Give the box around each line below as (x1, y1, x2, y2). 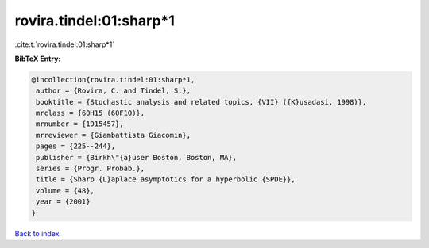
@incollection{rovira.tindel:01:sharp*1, (31, 75, 195, 84)
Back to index (14, 228, 60, 238)
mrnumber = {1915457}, (36, 120, 125, 128)
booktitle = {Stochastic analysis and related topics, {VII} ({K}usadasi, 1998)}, (36, 97, 367, 106)
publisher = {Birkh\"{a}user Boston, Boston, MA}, (36, 153, 238, 162)
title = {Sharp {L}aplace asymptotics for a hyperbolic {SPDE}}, (36, 175, 296, 184)
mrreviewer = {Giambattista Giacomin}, (36, 131, 191, 139)
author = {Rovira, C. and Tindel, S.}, (36, 86, 191, 95)
